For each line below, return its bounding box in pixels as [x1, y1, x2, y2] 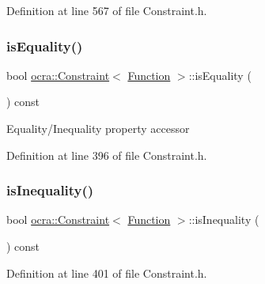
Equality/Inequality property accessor [6, 120, 190, 136]
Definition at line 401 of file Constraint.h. [6, 264, 207, 281]
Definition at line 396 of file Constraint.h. [6, 146, 207, 163]
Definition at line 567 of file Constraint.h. [6, 2, 207, 18]
